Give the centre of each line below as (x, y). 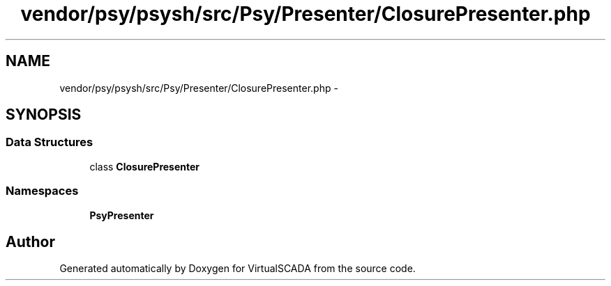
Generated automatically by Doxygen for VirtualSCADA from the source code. (237, 269)
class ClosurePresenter (145, 166)
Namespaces (42, 191)
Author (30, 241)
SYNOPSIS (44, 115)
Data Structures (50, 142)
